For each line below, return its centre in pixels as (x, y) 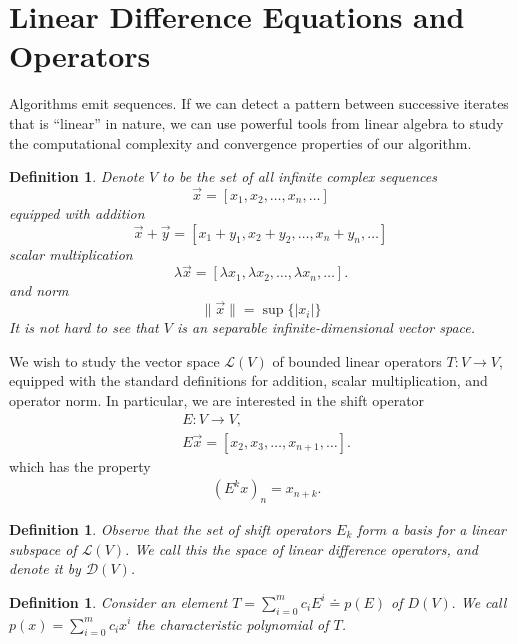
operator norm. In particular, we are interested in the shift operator (217, 399)
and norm (39, 290)
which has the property (80, 465)
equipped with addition (77, 212)
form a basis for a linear (432, 528)
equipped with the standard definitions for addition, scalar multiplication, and (248, 380)
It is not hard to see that (84, 327)
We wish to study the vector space (114, 360)
